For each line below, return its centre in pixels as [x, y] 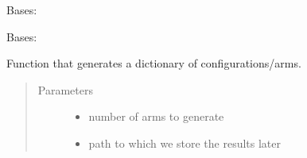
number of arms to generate [156, 116]
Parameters [65, 89]
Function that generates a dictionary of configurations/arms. [154, 63]
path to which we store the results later [185, 143]
